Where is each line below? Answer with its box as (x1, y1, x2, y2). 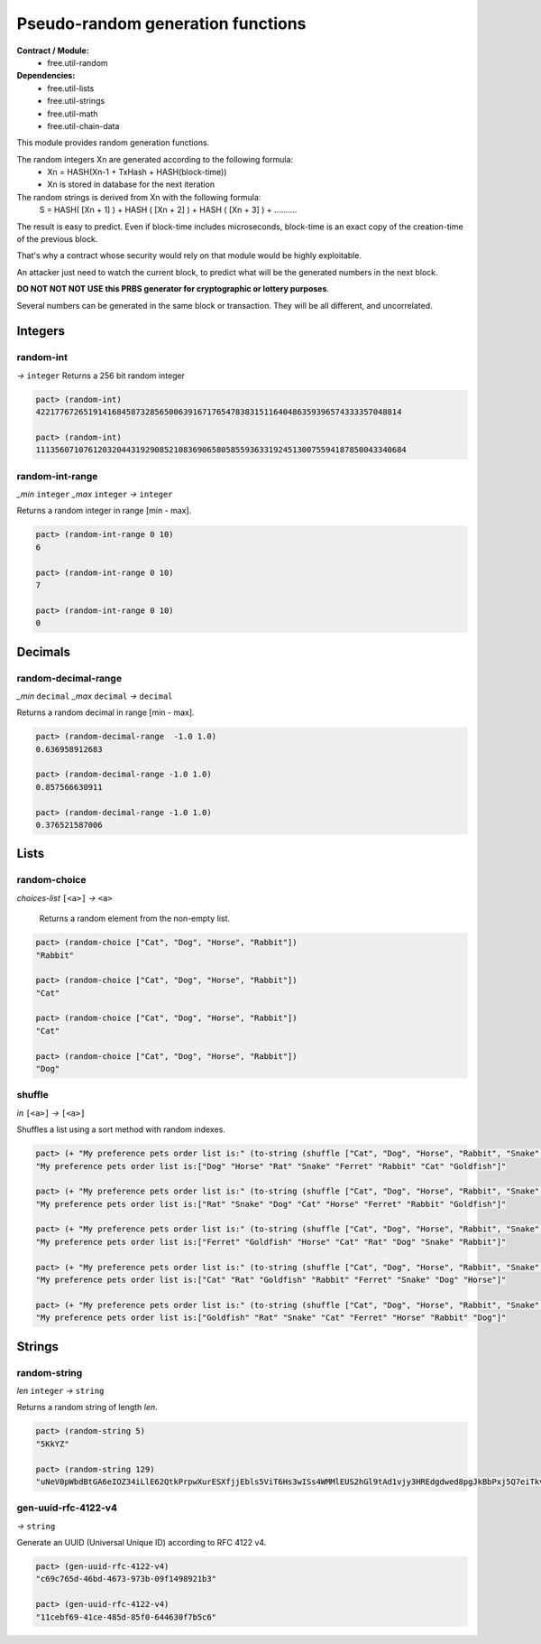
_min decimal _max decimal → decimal (16, 691, 173, 701)
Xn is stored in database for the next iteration (47, 179, 215, 190)
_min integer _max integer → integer (16, 488, 173, 500)
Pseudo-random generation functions (16, 14, 307, 33)
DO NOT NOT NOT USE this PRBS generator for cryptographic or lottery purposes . (16, 283, 329, 294)
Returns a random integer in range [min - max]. (16, 506, 192, 516)
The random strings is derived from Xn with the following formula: (16, 191, 261, 202)
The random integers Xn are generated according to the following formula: (16, 153, 293, 164)
